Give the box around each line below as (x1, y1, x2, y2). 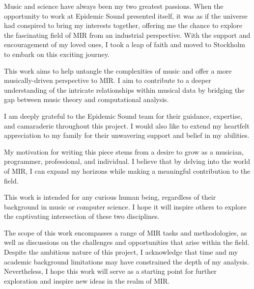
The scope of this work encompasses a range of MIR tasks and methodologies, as (4, 227, 247, 237)
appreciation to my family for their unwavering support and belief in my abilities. (4, 130, 250, 140)
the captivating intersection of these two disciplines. (4, 211, 160, 221)
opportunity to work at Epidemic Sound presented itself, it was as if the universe (4, 10, 248, 21)
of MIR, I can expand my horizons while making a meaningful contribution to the (4, 165, 251, 176)
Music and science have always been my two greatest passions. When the (4, 1, 224, 11)
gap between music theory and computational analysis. (4, 94, 169, 105)
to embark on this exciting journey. (4, 49, 110, 59)
